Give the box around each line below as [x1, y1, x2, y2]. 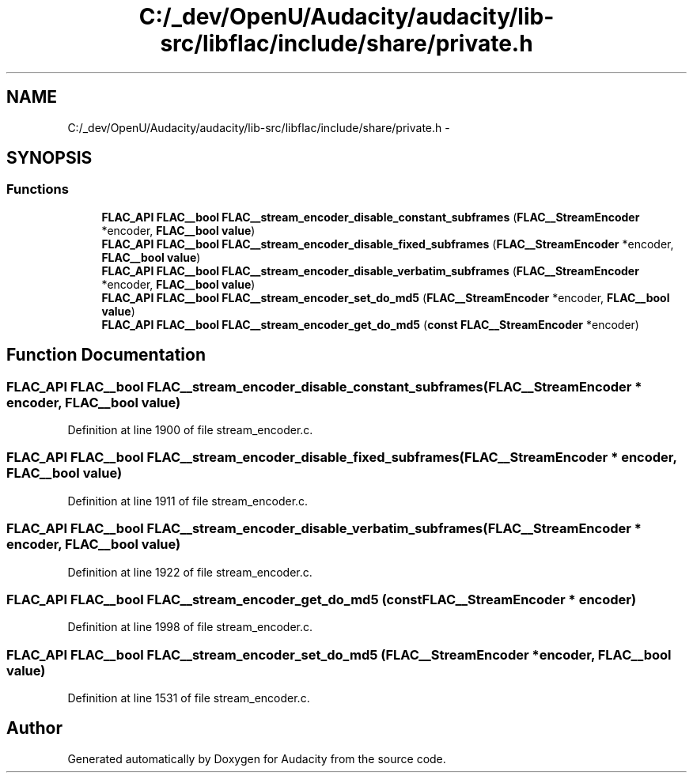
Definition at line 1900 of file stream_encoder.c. [67, 423, 313, 437]
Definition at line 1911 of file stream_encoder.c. [67, 493, 309, 508]
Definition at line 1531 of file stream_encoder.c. [67, 691, 310, 705]
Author [6, 718, 62, 739]
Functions [6, 181, 69, 198]
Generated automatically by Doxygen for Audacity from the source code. [67, 751, 446, 766]
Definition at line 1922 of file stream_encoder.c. [67, 565, 312, 579]
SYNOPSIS [6, 148, 93, 168]
